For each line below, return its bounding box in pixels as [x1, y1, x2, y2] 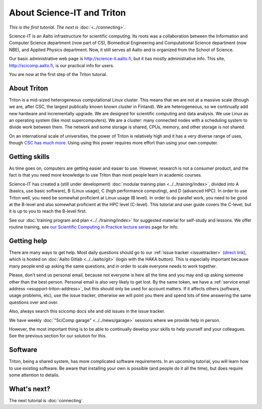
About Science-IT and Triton [9, 7, 126, 18]
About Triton [9, 84, 49, 92]
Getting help [9, 236, 47, 245]
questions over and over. [9, 299, 59, 305]
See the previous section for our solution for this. [9, 333, 107, 339]
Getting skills [9, 152, 50, 160]
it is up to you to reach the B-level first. [9, 208, 87, 214]
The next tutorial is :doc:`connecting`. [9, 397, 84, 403]
